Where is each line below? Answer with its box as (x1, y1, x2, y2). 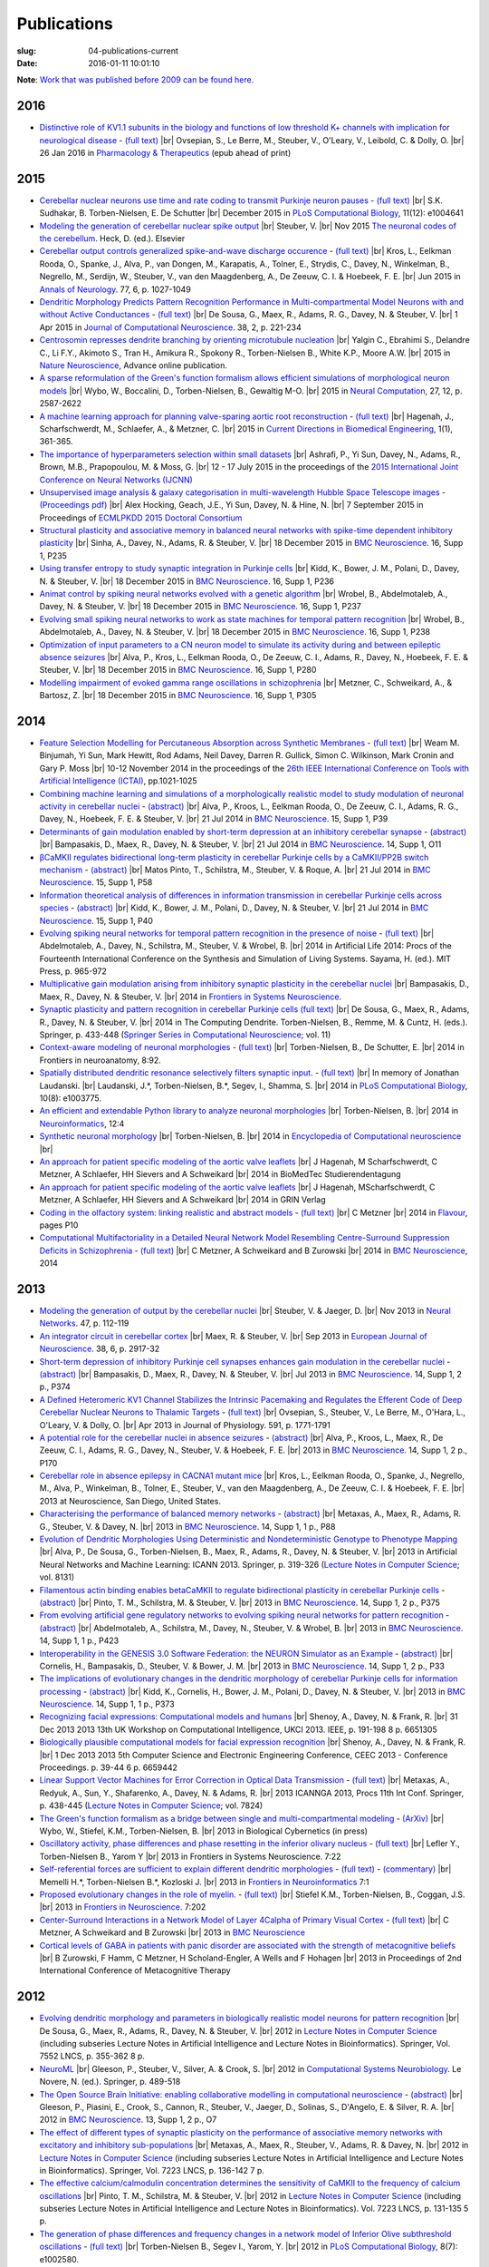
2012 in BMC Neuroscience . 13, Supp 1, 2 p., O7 (39, 2114, 217, 2126)
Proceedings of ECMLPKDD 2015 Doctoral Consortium (39, 512, 243, 523)
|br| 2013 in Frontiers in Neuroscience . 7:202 (39, 1902, 206, 1912)
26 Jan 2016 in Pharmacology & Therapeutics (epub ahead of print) (39, 148, 292, 159)
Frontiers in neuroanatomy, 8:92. (39, 1055, 162, 1065)
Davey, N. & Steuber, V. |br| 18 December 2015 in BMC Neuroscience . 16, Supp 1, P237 (39, 601, 362, 612)
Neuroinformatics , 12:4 (39, 1118, 125, 1129)
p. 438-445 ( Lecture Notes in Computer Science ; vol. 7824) (39, 1800, 264, 1811)
